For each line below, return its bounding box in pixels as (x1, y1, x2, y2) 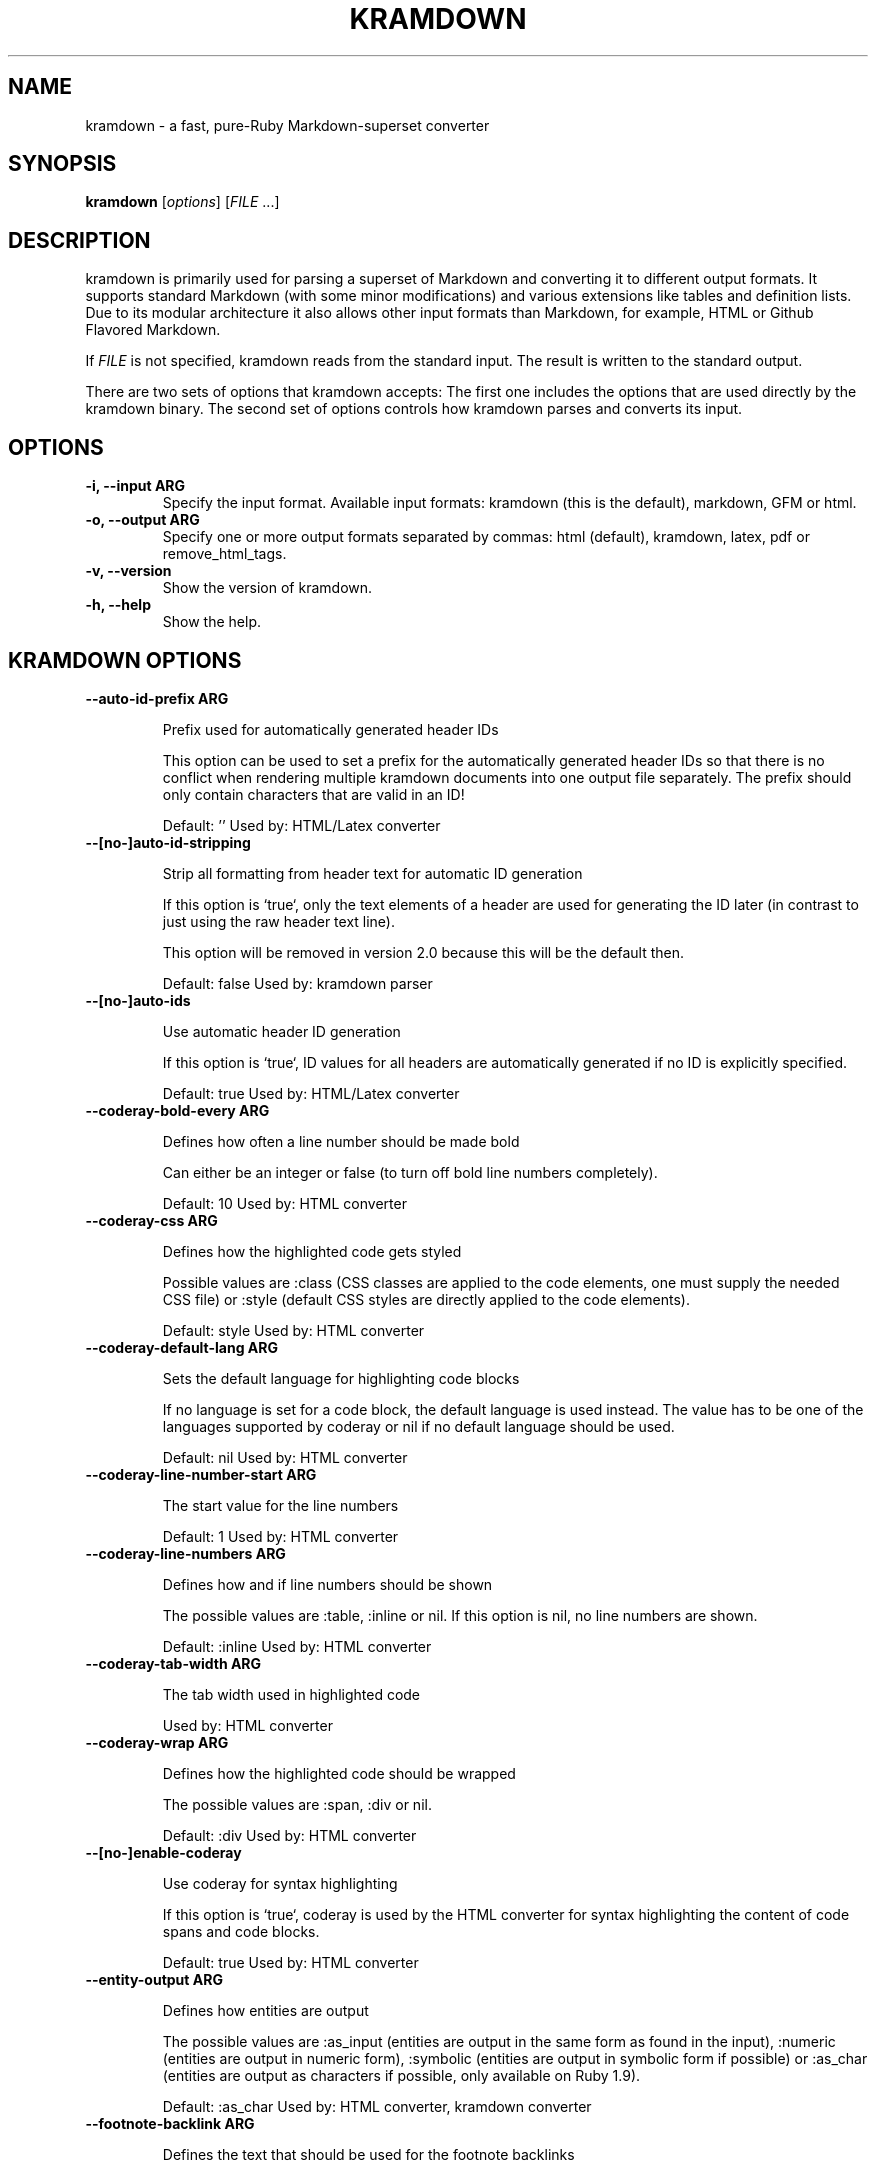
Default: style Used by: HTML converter (162, 1321, 425, 1339)
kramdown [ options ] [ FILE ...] (85, 193, 280, 211)
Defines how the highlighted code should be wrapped (162, 1764, 516, 1782)
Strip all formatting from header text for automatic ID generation (162, 864, 583, 882)
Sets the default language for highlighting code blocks (162, 1369, 520, 1387)
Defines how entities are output (162, 2001, 369, 2019)
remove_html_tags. (162, 545, 287, 563)
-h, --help (85, 596, 151, 614)
